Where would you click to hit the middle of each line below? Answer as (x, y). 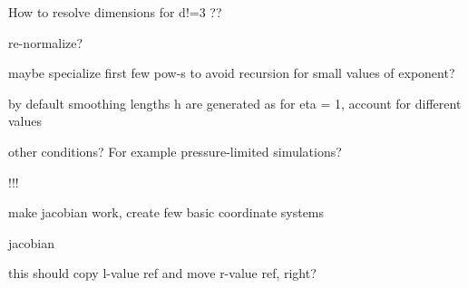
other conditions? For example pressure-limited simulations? (175, 151)
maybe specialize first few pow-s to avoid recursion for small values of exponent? (232, 73)
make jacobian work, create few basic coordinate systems (166, 212)
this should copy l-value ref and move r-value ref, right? (162, 273)
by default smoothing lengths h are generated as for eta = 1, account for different (235, 103)
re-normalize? (46, 42)
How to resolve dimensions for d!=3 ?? (115, 12)
